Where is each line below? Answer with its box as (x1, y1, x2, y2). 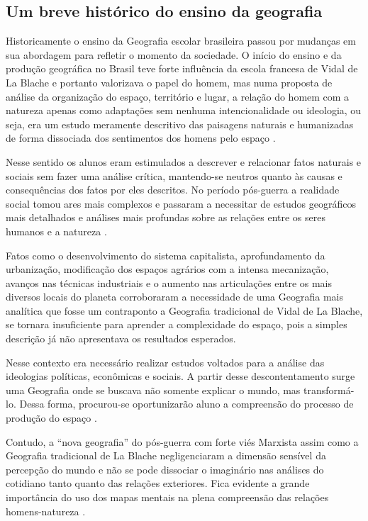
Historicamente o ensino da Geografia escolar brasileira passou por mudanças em (6, 33, 356, 48)
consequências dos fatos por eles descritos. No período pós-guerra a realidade (6, 182, 340, 197)
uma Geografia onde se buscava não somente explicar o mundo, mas (6, 382, 301, 397)
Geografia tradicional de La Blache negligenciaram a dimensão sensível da (6, 448, 326, 463)
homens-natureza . (6, 503, 86, 518)
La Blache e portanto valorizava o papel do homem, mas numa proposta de (6, 74, 333, 89)
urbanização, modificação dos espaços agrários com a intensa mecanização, (6, 262, 329, 276)
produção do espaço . (6, 410, 97, 425)
